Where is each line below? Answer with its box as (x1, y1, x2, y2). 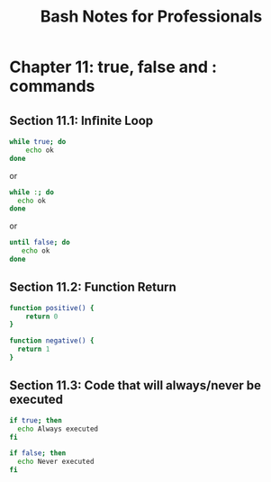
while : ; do (9, 187, 54, 197)
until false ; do (9, 238, 70, 247)
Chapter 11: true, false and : (9, 57, 218, 77)
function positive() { (9, 303, 95, 312)
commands (9, 76, 95, 96)
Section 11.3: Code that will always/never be (9, 378, 262, 393)
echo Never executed (17, 457, 95, 467)
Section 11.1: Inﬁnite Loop (9, 112, 154, 128)
